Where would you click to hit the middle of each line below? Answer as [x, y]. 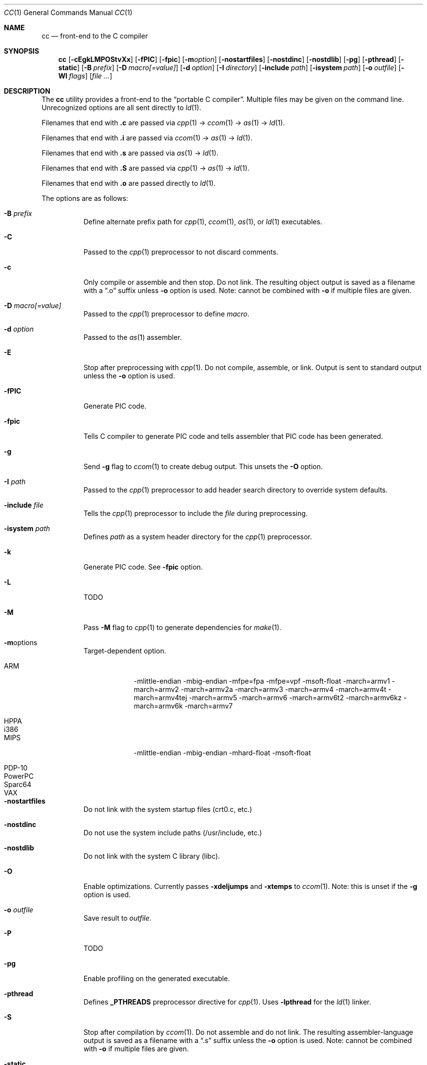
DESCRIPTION [27, 91]
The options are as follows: [85, 198]
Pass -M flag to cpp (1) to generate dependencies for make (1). [183, 627]
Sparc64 [18, 784]
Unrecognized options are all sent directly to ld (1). [121, 108]
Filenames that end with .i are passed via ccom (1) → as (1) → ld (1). [147, 138]
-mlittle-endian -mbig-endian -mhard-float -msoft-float [222, 753]
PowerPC [19, 776]
